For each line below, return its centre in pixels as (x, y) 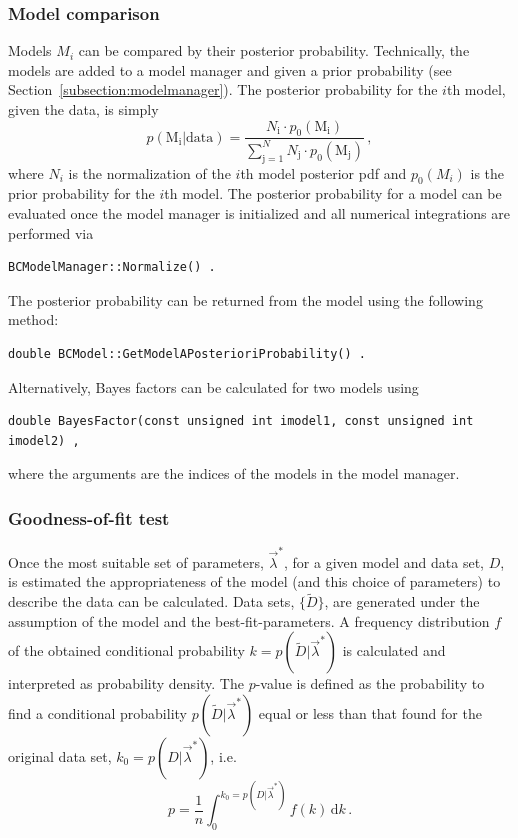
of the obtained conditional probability (126, 650)
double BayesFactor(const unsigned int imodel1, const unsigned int (241, 421)
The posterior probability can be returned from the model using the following (245, 299)
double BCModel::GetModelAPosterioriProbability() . (187, 353)
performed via (51, 232)
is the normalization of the (149, 172)
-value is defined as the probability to (370, 683)
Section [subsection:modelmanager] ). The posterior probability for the (223, 89)
